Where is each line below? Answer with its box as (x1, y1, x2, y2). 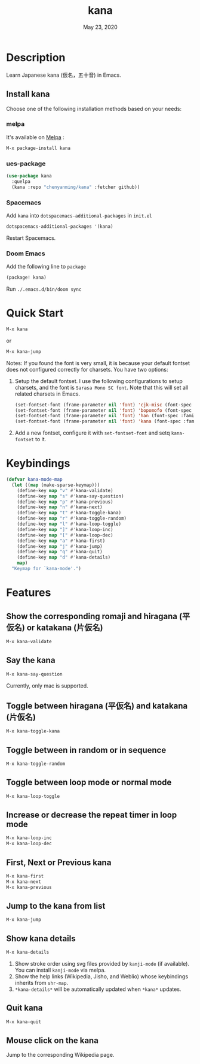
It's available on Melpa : (6, 133, 64, 141)
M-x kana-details (6, 950, 50, 956)
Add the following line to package (6, 263, 87, 270)
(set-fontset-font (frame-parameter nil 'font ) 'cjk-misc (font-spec (14, 402, 192, 408)
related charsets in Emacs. (14, 390, 81, 397)
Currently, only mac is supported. (6, 682, 88, 689)
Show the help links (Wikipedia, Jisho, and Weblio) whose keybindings (14, 972, 189, 980)
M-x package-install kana (6, 145, 70, 151)
